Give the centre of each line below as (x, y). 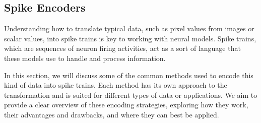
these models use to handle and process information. (85, 58)
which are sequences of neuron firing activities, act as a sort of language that (122, 48)
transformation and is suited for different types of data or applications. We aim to (131, 95)
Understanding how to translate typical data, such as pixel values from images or (129, 28)
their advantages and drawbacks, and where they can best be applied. (112, 114)
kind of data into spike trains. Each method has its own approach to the (116, 85)
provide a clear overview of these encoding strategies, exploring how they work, (126, 105)
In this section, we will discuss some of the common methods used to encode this (129, 75)
